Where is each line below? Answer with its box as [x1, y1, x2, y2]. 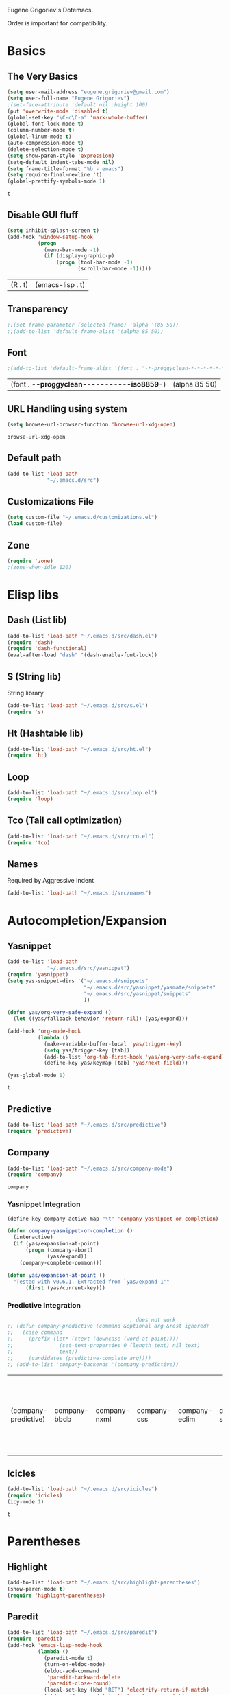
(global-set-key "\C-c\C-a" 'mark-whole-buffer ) [7, 114, 149, 121]
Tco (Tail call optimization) [7, 815, 123, 827]
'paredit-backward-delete [47, 1674, 121, 1681]
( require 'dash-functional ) [7, 645, 88, 652]
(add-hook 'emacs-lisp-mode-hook [7, 1642, 103, 1649]
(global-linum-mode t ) [7, 133, 72, 140]
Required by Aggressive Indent [7, 877, 94, 885]
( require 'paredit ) [7, 1635, 63, 1643]
